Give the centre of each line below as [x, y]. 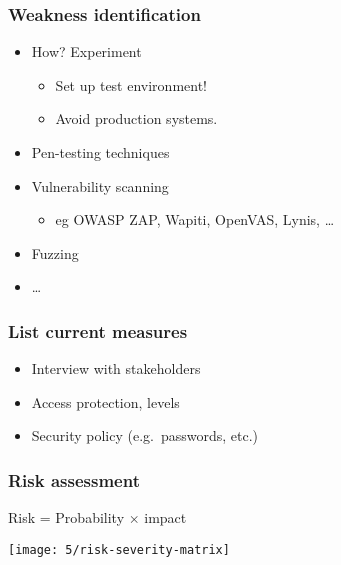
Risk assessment [74, 479]
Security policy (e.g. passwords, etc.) [145, 435]
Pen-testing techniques [100, 152]
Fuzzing [55, 252]
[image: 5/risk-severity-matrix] [119, 549]
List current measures [98, 330]
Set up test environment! [131, 84]
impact [165, 517]
